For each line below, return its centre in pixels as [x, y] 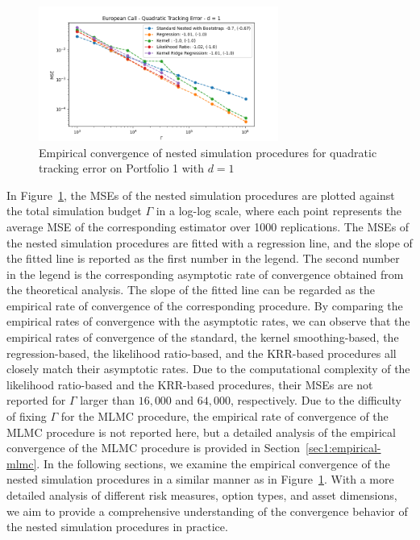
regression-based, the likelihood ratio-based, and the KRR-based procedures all [202, 353]
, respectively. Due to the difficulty [316, 400]
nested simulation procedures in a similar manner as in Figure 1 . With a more [200, 479]
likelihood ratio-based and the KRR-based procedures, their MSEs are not [190, 384]
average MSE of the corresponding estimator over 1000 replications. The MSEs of [208, 226]
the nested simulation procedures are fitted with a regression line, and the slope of [210, 242]
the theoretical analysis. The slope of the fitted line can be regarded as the [191, 290]
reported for [36, 400]
